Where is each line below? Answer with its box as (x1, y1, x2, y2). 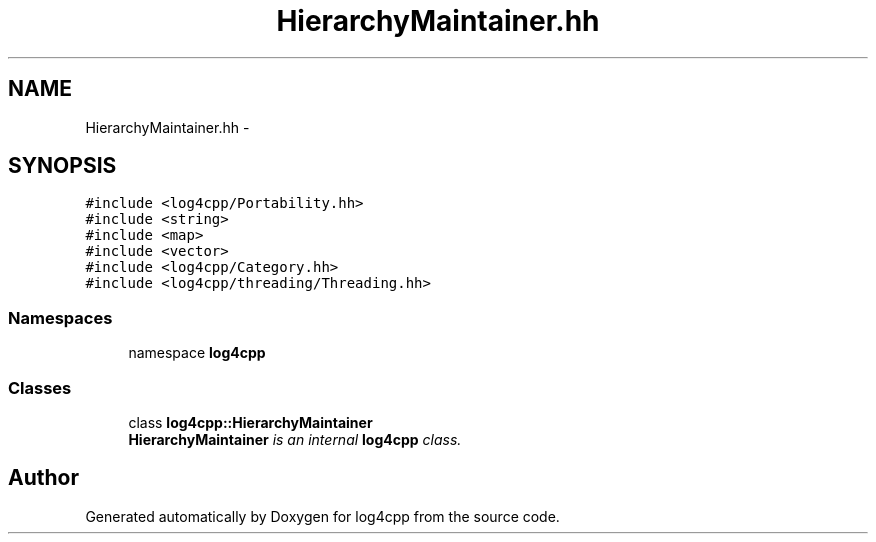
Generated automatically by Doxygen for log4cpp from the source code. (85, 507, 560, 525)
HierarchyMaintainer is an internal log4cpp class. (128, 430, 462, 448)
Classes (8, 377, 72, 398)
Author (8, 465, 79, 491)
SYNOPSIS (8, 153, 117, 179)
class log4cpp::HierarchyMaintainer (128, 413, 373, 431)
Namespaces (8, 307, 113, 328)
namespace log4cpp (128, 344, 266, 362)
